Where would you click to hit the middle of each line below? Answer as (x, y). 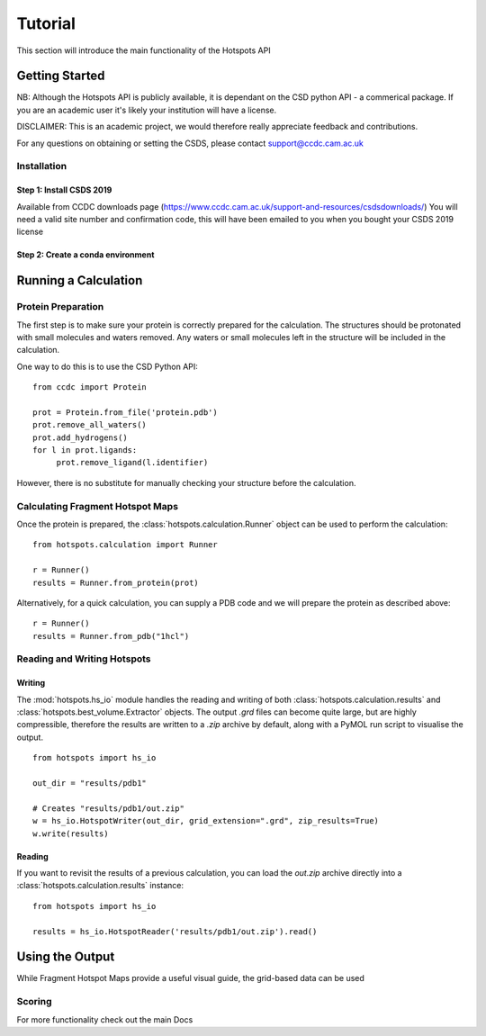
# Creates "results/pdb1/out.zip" (108, 808)
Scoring (35, 1002)
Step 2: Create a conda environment (85, 255)
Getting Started (61, 76)
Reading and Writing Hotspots (84, 659)
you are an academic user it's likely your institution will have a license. (147, 110)
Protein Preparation (60, 307)
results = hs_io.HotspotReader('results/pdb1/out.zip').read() (175, 931)
